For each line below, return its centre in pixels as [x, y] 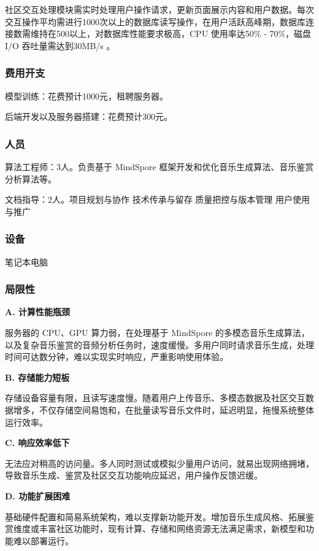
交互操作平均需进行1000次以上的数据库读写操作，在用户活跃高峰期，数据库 [155, 21]
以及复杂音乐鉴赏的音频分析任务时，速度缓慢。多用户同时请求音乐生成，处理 [159, 344]
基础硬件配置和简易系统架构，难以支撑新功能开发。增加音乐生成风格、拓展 [155, 516]
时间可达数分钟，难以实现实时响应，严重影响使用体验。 [117, 357]
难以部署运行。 [43, 540]
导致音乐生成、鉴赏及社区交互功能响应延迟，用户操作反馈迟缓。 [134, 475]
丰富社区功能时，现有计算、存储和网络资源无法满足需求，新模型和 [172, 529]
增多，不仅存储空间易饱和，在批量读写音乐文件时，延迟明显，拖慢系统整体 [163, 409]
